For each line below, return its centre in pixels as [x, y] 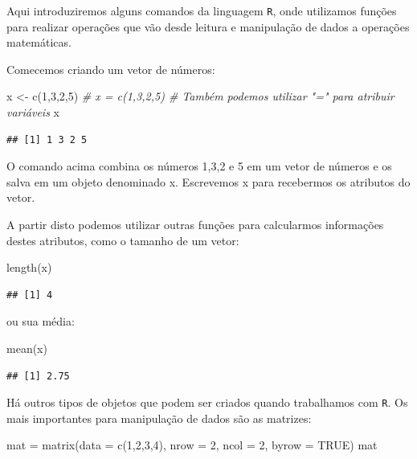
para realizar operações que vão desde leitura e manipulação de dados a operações [208, 26]
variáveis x [33, 112]
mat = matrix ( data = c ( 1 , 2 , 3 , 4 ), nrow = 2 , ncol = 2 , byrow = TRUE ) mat [192, 445]
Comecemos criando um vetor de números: [111, 69]
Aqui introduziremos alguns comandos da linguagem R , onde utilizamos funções [202, 10]
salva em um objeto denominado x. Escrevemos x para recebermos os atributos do [208, 181]
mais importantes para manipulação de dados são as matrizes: [159, 418]
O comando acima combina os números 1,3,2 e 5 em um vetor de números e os [199, 166]
